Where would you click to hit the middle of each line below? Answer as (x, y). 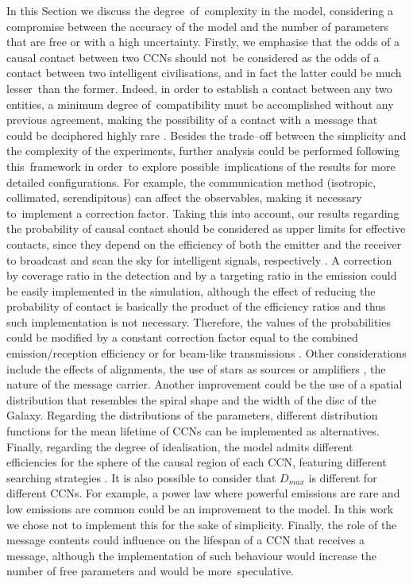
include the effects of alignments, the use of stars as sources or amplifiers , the (196, 368)
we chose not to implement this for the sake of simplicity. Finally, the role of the (202, 524)
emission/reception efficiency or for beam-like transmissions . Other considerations (206, 353)
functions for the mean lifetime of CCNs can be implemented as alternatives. (193, 431)
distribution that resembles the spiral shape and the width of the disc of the (191, 399)
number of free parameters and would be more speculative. (151, 571)
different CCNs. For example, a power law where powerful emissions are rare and (203, 493)
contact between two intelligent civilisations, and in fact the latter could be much (204, 73)
